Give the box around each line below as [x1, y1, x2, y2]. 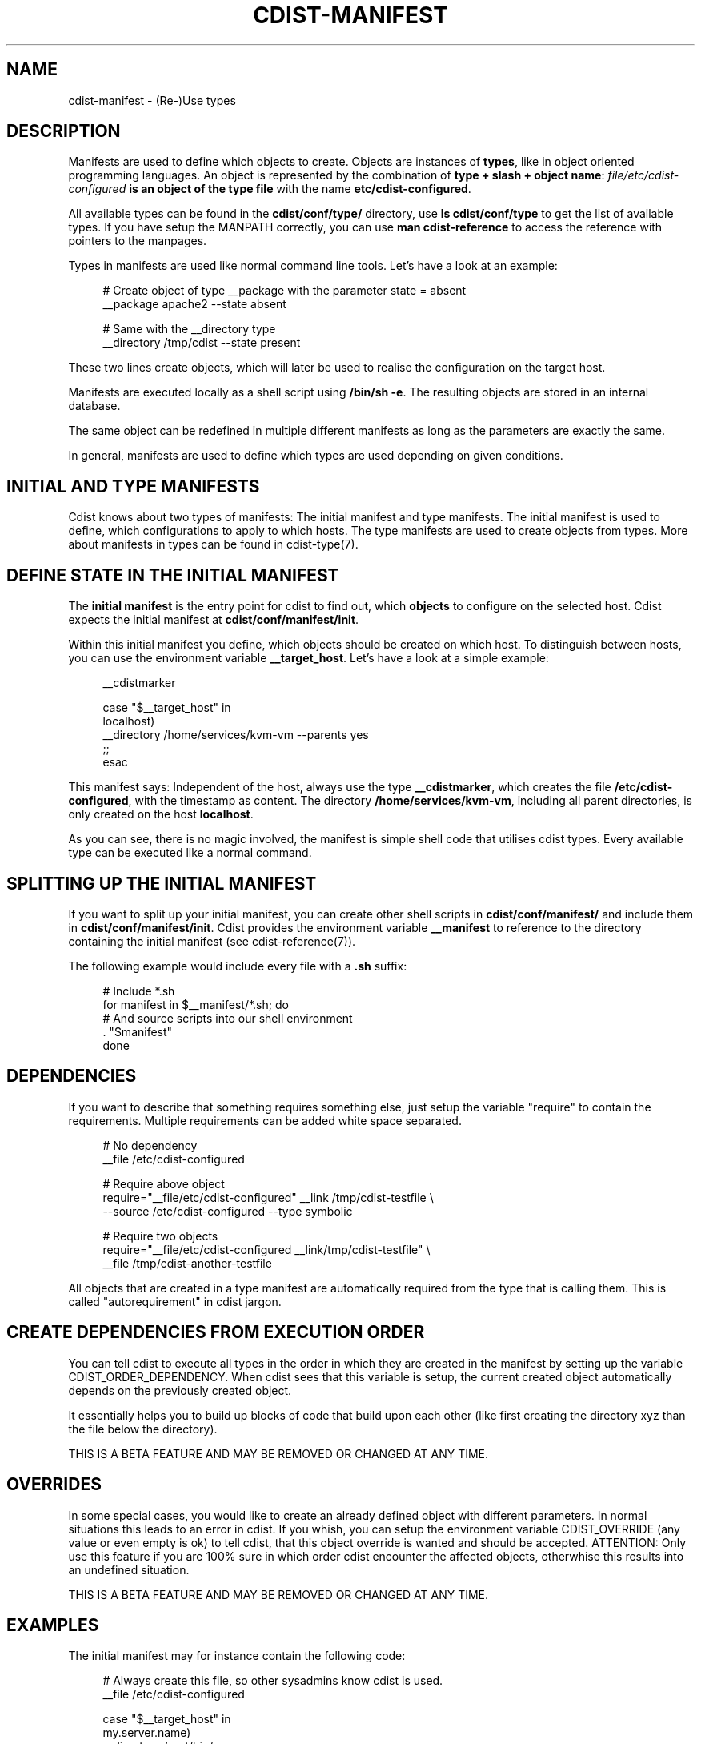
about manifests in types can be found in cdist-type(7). [68, 537, 359, 552]
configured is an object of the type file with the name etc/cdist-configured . [68, 182, 471, 196]
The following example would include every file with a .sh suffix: [68, 958, 407, 973]
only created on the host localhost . [68, 807, 254, 822]
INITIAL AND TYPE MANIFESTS [6, 476, 260, 496]
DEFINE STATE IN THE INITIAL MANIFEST [6, 565, 339, 585]
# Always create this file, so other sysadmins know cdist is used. [102, 1674, 443, 1688]
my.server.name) [102, 1726, 191, 1740]
